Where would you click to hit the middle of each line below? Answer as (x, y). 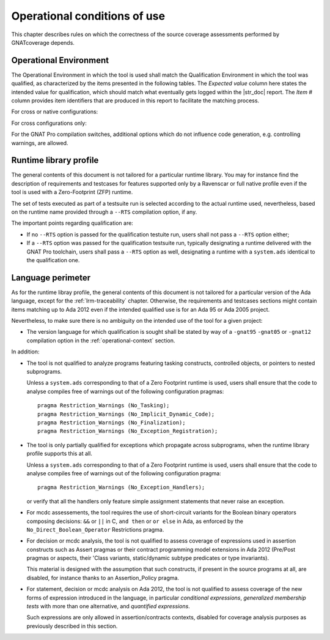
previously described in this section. (72, 626)
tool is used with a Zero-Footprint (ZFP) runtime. (72, 192)
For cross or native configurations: (55, 112)
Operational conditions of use (88, 16)
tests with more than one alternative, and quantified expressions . (108, 606)
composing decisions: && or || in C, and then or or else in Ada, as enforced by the (135, 521)
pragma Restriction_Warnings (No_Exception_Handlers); (121, 488)
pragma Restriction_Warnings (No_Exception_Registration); (128, 431)
